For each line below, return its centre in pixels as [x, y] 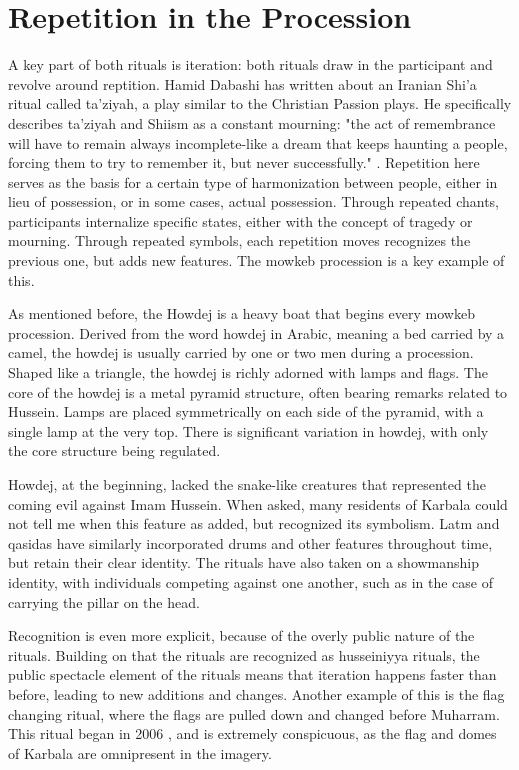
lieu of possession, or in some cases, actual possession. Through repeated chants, [253, 201]
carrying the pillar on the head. [104, 601]
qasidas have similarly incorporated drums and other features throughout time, [250, 542]
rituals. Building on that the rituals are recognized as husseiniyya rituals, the [244, 654]
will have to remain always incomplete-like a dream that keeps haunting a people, [258, 142]
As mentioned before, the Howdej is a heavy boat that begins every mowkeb [241, 313]
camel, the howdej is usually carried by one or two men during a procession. [241, 352]
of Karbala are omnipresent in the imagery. [140, 752]
